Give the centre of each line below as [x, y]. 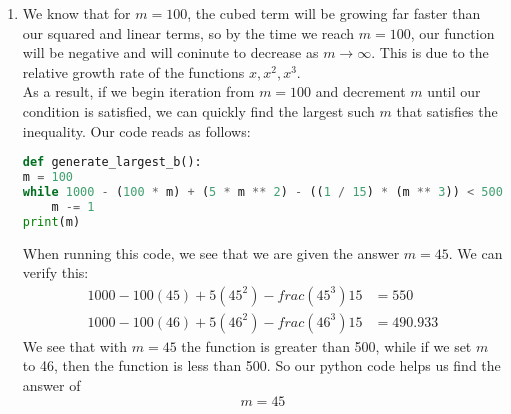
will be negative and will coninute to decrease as [170, 52]
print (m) [51, 221]
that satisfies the [447, 110]
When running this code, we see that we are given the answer [211, 252]
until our [454, 91]
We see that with [75, 345]
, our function [452, 32]
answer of [51, 384]
